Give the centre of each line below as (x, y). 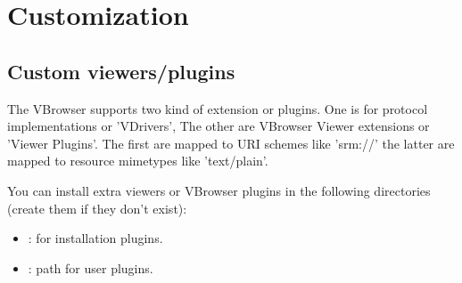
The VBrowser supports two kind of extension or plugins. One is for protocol (218, 108)
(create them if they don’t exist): (97, 208)
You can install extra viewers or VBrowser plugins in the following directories (219, 190)
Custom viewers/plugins (121, 71)
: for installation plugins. (95, 238)
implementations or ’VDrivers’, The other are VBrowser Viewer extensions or (219, 126)
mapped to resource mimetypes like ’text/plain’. (138, 161)
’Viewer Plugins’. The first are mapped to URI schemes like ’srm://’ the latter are (231, 143)
